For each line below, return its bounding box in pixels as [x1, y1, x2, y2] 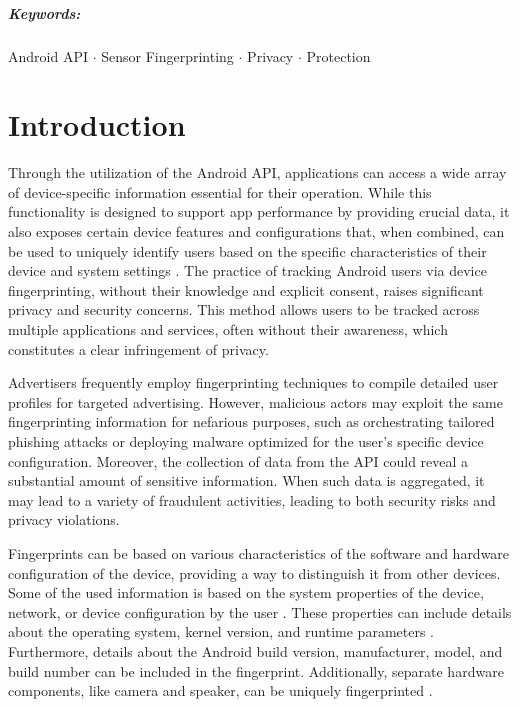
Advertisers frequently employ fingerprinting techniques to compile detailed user [8, 372, 499, 393]
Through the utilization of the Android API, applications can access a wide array [8, 162, 507, 183]
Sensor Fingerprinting [101, 45, 234, 66]
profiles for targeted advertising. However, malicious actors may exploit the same [8, 391, 503, 412]
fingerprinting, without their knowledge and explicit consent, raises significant [8, 279, 484, 300]
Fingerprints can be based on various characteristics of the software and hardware [8, 542, 510, 563]
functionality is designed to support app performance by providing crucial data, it [8, 201, 510, 222]
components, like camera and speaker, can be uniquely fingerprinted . [8, 680, 433, 701]
